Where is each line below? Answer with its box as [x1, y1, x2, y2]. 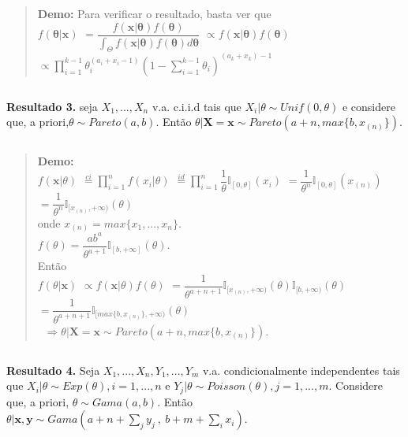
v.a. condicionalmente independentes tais [202, 361, 400, 378]
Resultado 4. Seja [6, 361, 100, 378]
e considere [342, 98, 395, 114]
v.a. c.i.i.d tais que [152, 98, 241, 114]
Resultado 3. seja [6, 98, 98, 114]
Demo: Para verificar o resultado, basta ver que [37, 6, 271, 21]
